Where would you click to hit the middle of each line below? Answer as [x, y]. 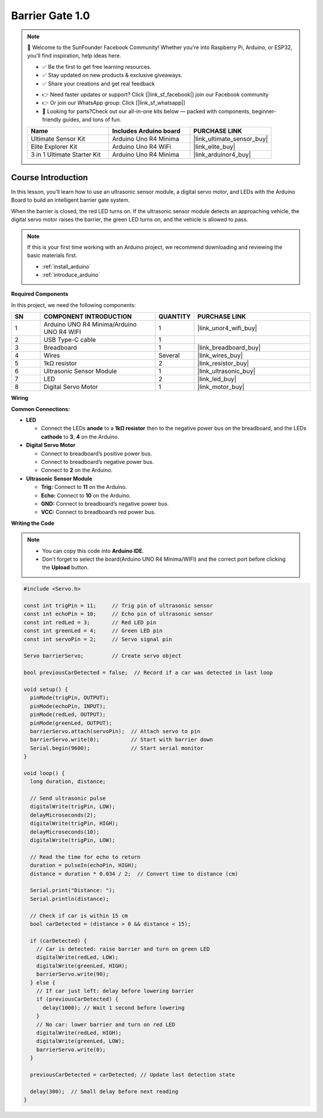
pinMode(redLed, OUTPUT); [68, 715]
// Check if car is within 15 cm [79, 915]
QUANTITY [175, 317]
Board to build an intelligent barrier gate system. [70, 200]
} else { [43, 982]
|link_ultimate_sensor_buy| [231, 139]
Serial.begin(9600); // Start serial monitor [117, 748]
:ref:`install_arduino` [67, 266]
